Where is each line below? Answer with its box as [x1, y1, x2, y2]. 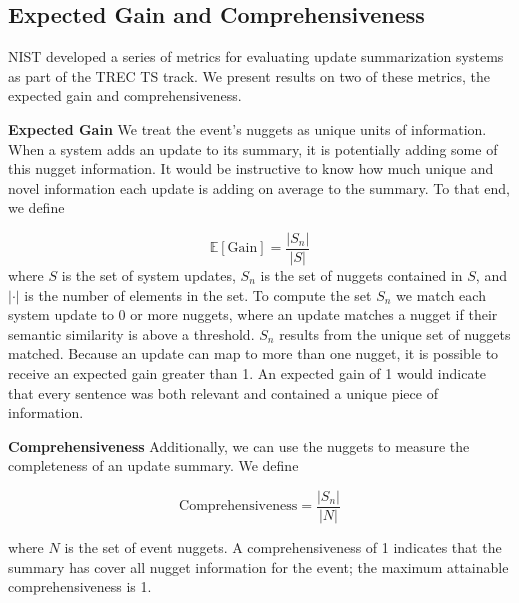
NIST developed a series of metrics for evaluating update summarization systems [8, 46, 504, 67]
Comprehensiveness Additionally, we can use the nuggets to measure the [8, 435, 470, 456]
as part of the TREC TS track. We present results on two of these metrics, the [8, 65, 491, 86]
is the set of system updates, [61, 265, 236, 286]
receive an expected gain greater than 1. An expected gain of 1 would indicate [8, 362, 487, 383]
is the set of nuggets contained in [260, 265, 463, 286]
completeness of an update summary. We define [8, 455, 299, 476]
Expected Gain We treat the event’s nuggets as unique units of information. [8, 118, 487, 139]
